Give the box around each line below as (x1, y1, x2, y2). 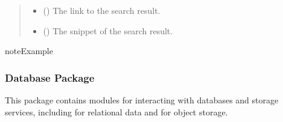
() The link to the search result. (43, 4, 161, 16)
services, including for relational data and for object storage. (5, 105, 228, 118)
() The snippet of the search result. (43, 24, 173, 37)
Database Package (5, 70, 95, 85)
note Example (5, 44, 53, 57)
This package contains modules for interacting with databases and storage (5, 94, 279, 106)
